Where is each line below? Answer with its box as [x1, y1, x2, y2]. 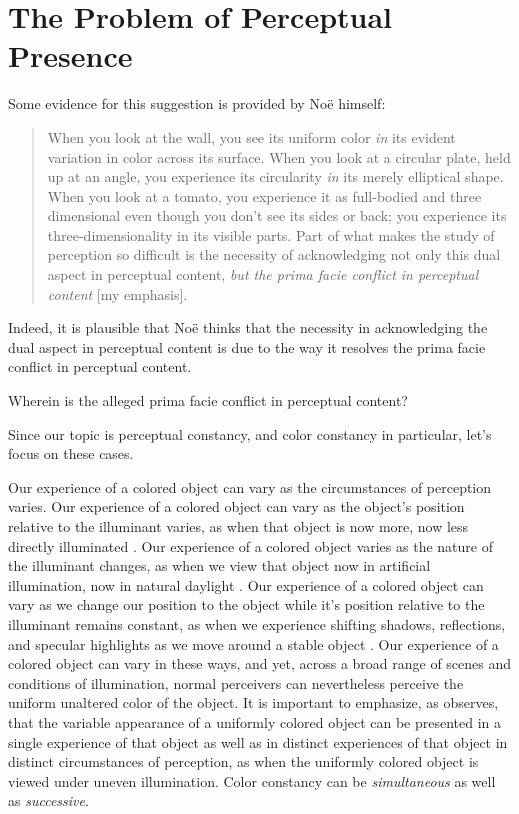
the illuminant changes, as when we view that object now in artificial [8, 555, 431, 576]
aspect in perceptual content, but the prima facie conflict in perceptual [47, 264, 479, 285]
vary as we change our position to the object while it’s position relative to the [8, 594, 485, 615]
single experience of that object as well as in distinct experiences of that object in [8, 731, 508, 752]
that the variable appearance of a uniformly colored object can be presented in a [8, 711, 502, 732]
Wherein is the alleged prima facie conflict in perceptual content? [8, 390, 408, 411]
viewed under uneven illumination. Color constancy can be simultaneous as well [8, 770, 496, 791]
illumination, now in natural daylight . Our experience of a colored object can [8, 574, 484, 595]
